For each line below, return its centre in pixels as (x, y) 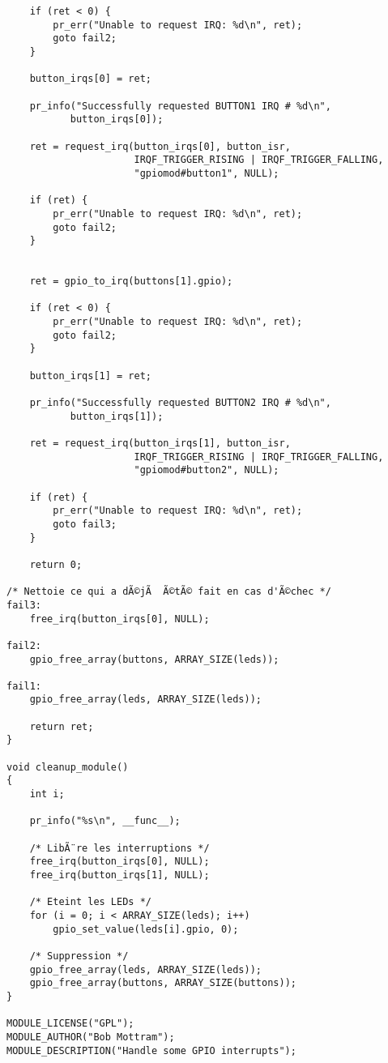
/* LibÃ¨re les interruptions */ (119, 848)
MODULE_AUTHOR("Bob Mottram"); (91, 1037)
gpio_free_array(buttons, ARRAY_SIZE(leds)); (154, 659)
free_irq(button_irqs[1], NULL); (119, 875)
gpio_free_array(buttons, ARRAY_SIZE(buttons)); (163, 983)
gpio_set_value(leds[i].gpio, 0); (146, 929)
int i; (47, 794)
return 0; (56, 564)
